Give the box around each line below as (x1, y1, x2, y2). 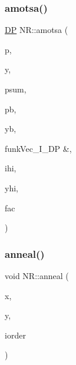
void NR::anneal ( (5, 269, 69, 281)
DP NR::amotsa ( (5, 24, 68, 36)
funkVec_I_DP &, (5, 142, 72, 154)
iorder (5, 328, 26, 341)
